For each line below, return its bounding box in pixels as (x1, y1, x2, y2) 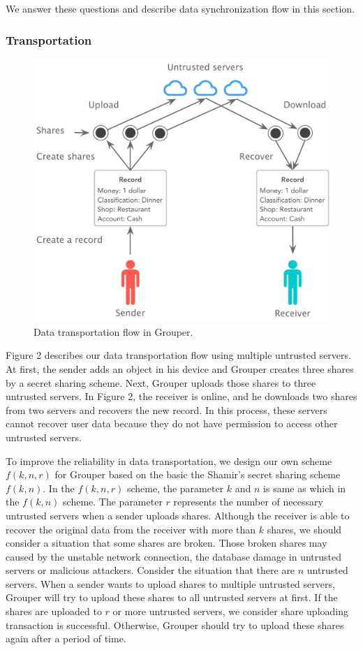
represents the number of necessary (173, 494, 323, 509)
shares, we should (267, 522, 342, 536)
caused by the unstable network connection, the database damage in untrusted (6, 549, 342, 563)
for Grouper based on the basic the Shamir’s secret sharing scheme (54, 467, 341, 482)
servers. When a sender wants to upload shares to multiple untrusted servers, (6, 576, 335, 591)
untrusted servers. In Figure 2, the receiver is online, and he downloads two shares (6, 389, 357, 404)
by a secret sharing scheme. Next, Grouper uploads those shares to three (6, 375, 316, 390)
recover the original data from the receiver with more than (6, 522, 256, 536)
